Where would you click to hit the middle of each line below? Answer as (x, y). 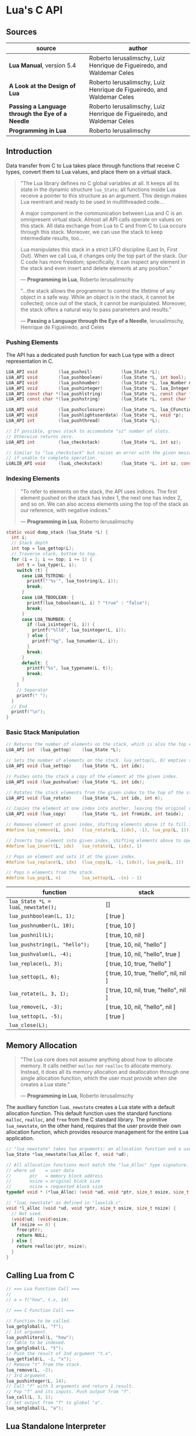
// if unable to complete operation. (52, 458)
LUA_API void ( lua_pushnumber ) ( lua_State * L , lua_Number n (99, 383)
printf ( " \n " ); (28, 712)
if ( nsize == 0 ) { (34, 1224)
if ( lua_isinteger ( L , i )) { (61, 625)
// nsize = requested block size (55, 1187)
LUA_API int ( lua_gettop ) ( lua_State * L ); (64, 750)
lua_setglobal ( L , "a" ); (35, 1408)
